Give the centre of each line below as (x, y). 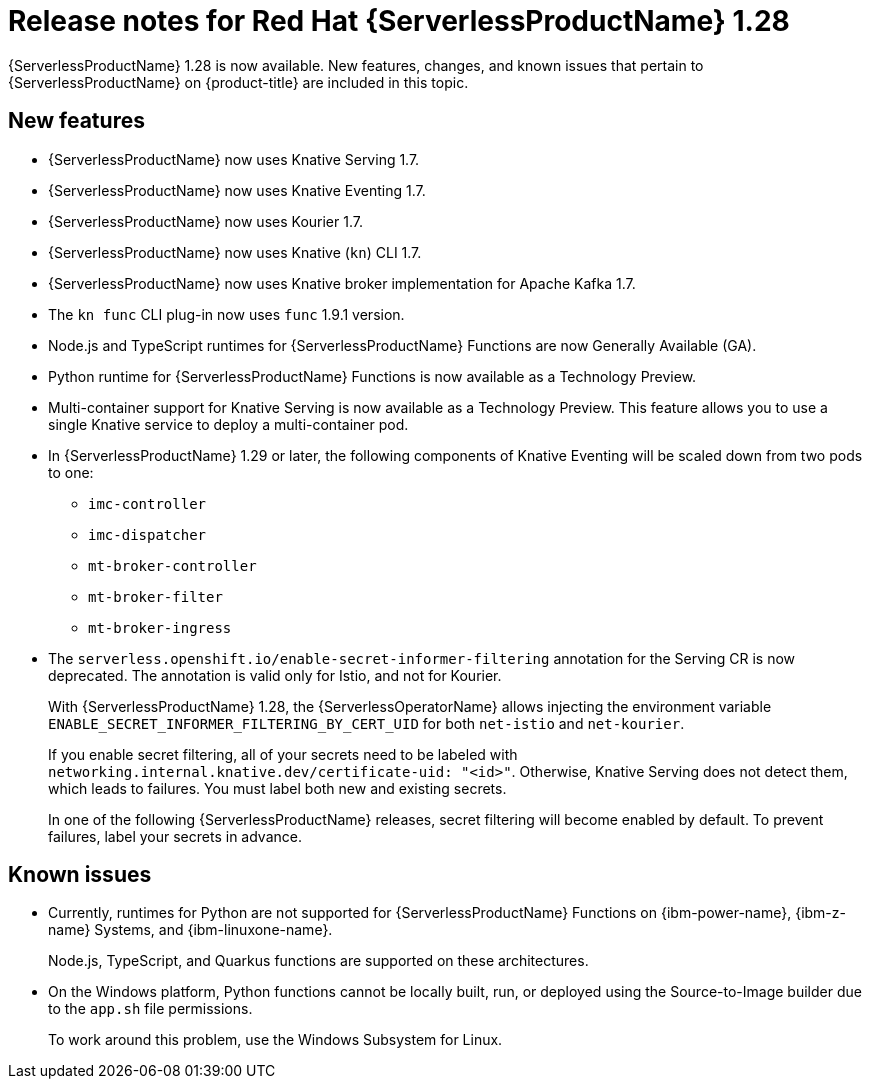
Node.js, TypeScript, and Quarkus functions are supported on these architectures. (318, 961)
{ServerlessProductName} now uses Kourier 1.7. (205, 221)
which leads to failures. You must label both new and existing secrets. (277, 788)
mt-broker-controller (172, 565)
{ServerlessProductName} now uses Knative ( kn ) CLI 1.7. (235, 252)
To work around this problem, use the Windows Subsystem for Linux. (275, 1040)
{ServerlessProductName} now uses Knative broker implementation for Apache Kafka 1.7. (342, 283)
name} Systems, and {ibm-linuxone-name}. (190, 930)
